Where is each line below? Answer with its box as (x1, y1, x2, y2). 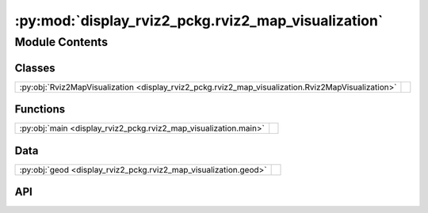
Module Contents (14, 35, 109, 49)
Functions (14, 103, 66, 116)
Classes (14, 61, 55, 74)
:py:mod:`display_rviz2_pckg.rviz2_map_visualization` (14, 12, 384, 29)
